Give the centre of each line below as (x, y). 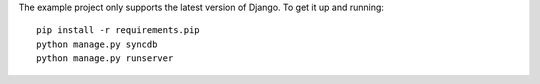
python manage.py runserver (105, 58)
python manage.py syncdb (97, 44)
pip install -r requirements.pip (118, 30)
